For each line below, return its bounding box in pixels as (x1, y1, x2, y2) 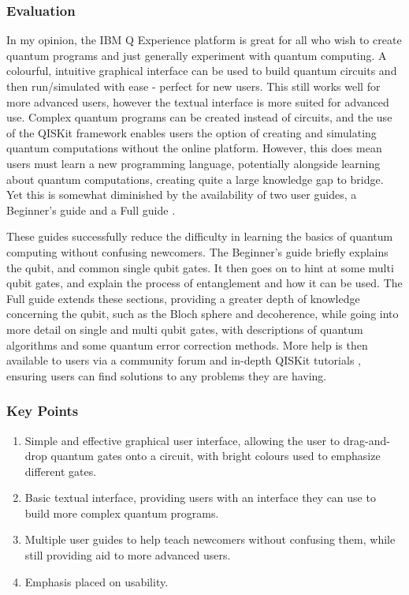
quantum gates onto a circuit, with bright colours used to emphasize (50, 447, 381, 464)
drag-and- (343, 432, 390, 448)
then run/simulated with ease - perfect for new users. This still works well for (6, 78, 381, 94)
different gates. (24, 462, 97, 479)
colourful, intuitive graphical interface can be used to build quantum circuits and (6, 62, 397, 79)
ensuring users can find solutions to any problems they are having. (6, 367, 327, 384)
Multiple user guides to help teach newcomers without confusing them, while (24, 531, 396, 548)
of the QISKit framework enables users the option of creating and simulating (6, 124, 377, 140)
